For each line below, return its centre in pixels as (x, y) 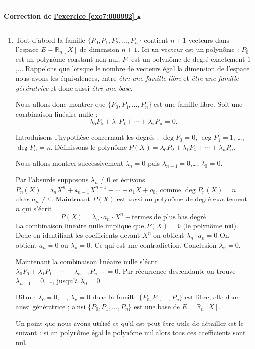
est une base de (157, 306)
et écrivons (129, 179)
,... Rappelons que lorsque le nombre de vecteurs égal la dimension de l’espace (132, 68)
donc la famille (115, 297)
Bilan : (25, 297)
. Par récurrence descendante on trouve (177, 271)
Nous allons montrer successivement (69, 163)
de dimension (99, 49)
